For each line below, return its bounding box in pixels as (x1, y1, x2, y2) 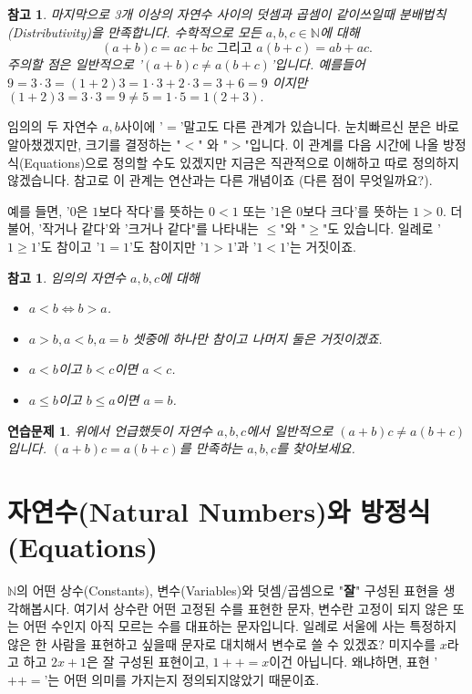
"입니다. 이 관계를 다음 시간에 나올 (244, 134, 439, 153)
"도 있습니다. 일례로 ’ (322, 219, 441, 238)
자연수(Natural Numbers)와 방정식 (7, 492, 431, 529)
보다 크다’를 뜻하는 (303, 201, 409, 220)
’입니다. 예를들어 (270, 55, 365, 74)
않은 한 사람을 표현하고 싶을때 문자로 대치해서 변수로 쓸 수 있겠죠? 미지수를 (7, 634, 436, 653)
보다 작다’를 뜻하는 (98, 201, 205, 220)
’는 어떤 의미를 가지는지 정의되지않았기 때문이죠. (44, 669, 320, 689)
